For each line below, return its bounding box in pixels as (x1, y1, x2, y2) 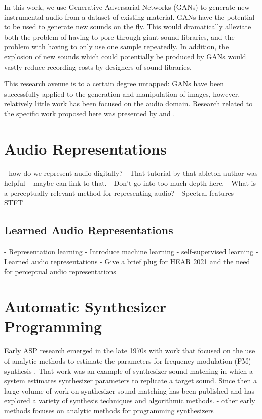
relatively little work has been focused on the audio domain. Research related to (4, 98, 253, 109)
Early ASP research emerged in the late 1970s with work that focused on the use (4, 345, 255, 356)
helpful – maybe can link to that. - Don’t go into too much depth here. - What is (4, 177, 256, 188)
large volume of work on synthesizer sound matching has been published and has (4, 385, 255, 396)
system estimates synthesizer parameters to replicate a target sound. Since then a (4, 375, 257, 386)
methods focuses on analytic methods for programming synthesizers (4, 405, 214, 415)
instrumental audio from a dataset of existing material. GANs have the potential (4, 11, 255, 22)
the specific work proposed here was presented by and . (4, 108, 175, 118)
